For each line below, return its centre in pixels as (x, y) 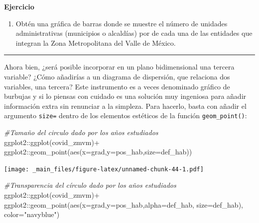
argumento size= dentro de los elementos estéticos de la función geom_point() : (126, 115)
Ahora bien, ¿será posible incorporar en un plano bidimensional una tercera (119, 67)
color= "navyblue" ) (32, 214)
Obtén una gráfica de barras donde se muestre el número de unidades (122, 23)
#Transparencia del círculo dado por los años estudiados (90, 185)
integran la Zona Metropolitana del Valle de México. (96, 42)
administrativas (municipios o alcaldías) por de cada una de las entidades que (134, 33)
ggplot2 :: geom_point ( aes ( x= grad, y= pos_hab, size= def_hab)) (98, 152)
